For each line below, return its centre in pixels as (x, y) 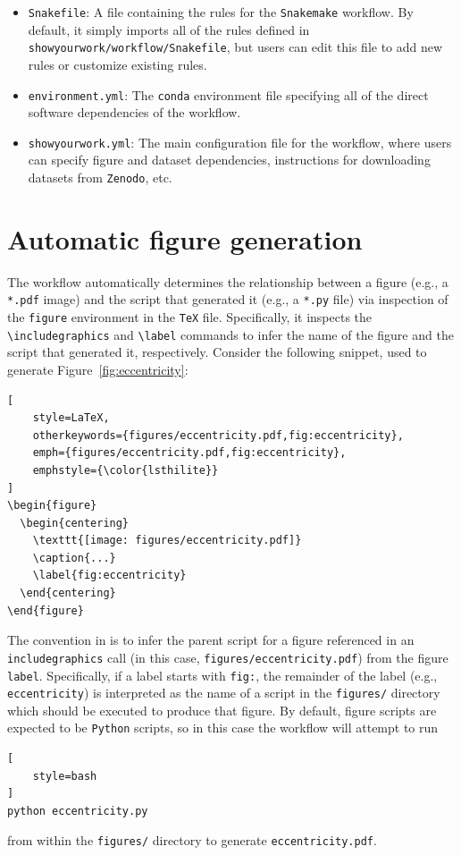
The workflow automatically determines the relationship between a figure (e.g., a (228, 281)
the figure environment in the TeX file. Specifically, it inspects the (190, 317)
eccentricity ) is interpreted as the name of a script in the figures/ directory (224, 693)
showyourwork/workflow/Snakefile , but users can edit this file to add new (235, 47)
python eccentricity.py (78, 811)
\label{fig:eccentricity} (109, 576)
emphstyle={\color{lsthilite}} (126, 470)
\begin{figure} (52, 506)
